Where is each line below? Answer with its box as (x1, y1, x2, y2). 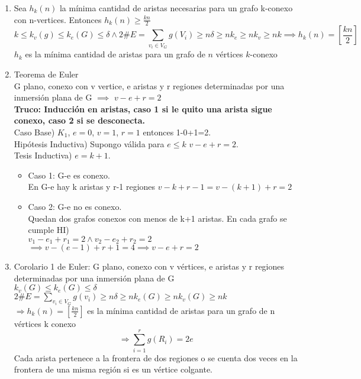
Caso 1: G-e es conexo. (28, 169, 110, 181)
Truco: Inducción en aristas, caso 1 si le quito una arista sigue (14, 102, 272, 115)
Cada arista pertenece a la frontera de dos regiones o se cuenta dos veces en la (14, 351, 298, 364)
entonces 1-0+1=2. (143, 125, 211, 138)
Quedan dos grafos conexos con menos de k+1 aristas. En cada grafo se (28, 212, 287, 224)
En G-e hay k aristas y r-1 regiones (28, 180, 156, 193)
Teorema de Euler (14, 67, 79, 80)
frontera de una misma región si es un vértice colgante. (14, 363, 212, 375)
